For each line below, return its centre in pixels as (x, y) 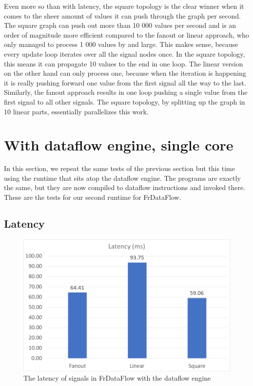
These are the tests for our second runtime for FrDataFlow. (93, 197)
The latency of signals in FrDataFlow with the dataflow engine (117, 378)
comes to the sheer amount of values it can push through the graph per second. (122, 15)
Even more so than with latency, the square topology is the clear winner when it (124, 6)
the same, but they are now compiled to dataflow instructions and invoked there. (125, 187)
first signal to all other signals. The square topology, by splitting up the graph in (125, 101)
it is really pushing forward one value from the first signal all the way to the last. (125, 82)
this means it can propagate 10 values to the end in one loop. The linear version (124, 63)
